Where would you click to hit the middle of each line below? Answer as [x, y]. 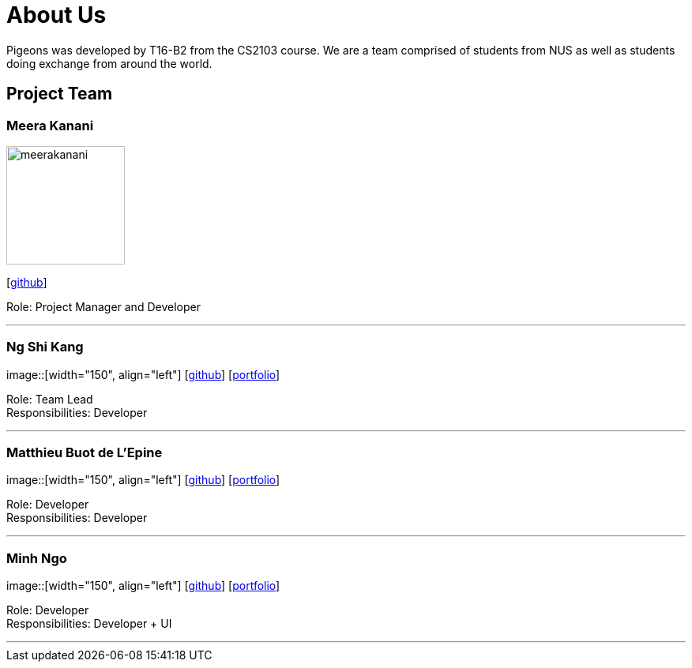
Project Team [60, 94]
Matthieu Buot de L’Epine [85, 453]
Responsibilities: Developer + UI [89, 624]
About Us [56, 15]
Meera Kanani [50, 125]
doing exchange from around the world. [109, 63]
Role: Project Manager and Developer [103, 306]
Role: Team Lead [50, 399]
